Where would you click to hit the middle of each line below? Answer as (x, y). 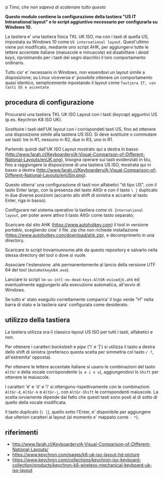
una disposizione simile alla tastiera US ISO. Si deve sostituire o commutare (81, 134)
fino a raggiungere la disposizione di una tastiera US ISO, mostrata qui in (78, 165)
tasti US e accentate (27, 88)
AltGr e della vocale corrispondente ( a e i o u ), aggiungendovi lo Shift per (82, 372)
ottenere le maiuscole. (27, 377)
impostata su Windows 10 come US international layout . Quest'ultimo (77, 42)
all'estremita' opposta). (28, 357)
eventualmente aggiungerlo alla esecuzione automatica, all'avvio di (73, 284)
